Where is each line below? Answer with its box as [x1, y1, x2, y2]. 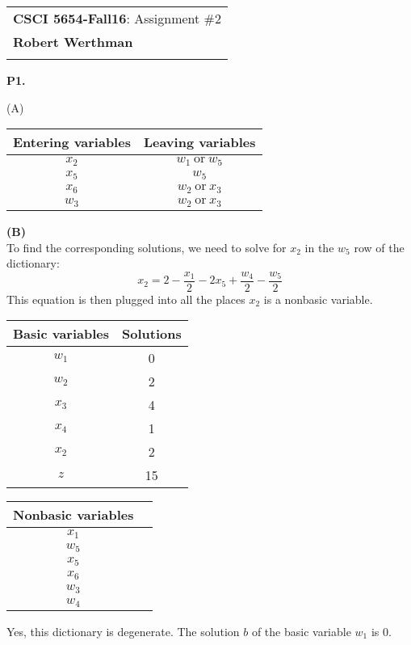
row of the [354, 238, 405, 255]
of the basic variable [251, 623, 351, 639]
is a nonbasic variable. [263, 290, 373, 307]
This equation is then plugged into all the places [6, 290, 245, 307]
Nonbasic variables [13, 505, 134, 525]
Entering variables [13, 133, 131, 152]
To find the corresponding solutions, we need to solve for [6, 238, 287, 255]
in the [304, 238, 334, 255]
